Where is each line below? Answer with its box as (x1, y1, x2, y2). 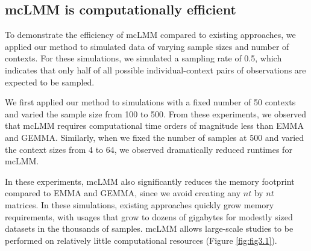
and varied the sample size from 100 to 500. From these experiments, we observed (5, 107, 307, 120)
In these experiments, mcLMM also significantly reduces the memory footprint (5, 175, 295, 187)
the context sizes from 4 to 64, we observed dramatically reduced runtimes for (5, 143, 292, 155)
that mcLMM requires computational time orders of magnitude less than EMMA (5, 119, 304, 132)
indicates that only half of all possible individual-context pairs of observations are (5, 63, 306, 76)
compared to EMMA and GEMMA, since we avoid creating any (5, 187, 241, 199)
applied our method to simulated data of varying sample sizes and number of (5, 40, 289, 52)
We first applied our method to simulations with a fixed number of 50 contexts (5, 96, 296, 108)
